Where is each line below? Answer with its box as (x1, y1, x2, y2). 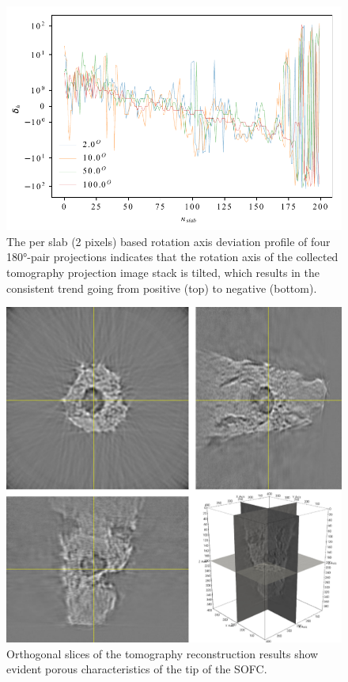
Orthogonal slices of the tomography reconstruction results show (6, 645, 319, 661)
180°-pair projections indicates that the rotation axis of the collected (6, 248, 339, 265)
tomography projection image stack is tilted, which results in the (6, 263, 320, 280)
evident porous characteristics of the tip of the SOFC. (6, 661, 267, 677)
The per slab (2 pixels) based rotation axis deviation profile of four (6, 233, 331, 249)
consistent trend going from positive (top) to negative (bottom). (6, 279, 317, 296)
